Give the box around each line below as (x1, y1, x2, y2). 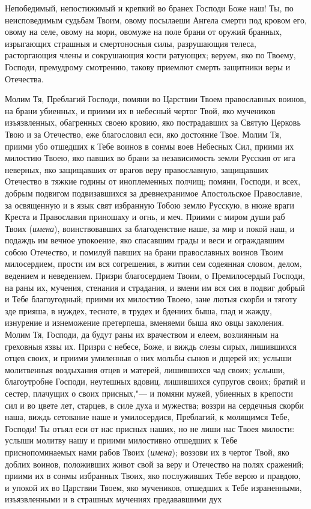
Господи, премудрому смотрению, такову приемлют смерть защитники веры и (5, 60, 291, 73)
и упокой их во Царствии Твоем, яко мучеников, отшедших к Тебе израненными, (5, 481, 302, 493)
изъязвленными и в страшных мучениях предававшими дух (5, 493, 222, 505)
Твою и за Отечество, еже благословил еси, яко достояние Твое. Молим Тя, (5, 127, 282, 140)
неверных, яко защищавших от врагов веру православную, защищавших (5, 163, 268, 175)
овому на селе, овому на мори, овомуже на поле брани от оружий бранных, (5, 25, 282, 38)
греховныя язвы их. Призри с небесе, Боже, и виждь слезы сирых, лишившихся (5, 340, 297, 352)
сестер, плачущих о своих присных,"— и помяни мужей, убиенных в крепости (5, 387, 293, 399)
